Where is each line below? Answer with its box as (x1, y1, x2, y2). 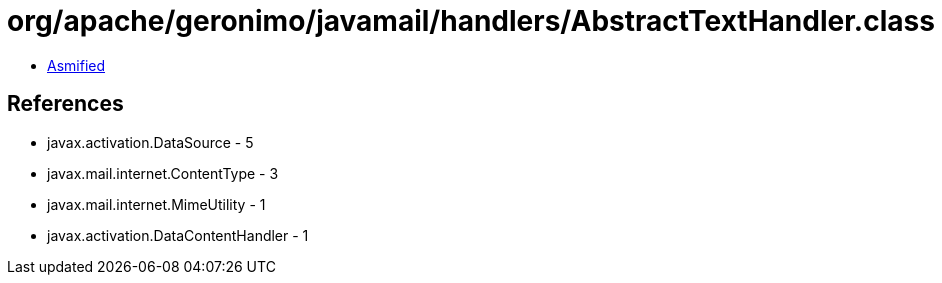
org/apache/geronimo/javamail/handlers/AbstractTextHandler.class (7, 4, 935, 38)
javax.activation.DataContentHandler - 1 (47, 226, 309, 244)
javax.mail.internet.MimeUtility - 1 (47, 195, 266, 213)
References (7, 91, 124, 117)
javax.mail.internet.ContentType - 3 (47, 164, 279, 182)
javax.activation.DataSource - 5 (47, 133, 254, 151)
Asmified (47, 56, 106, 74)
